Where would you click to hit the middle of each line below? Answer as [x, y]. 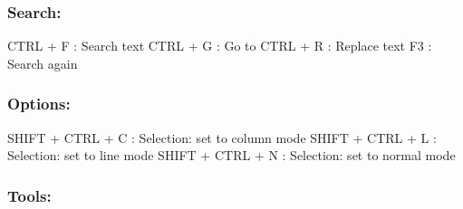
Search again [43, 63]
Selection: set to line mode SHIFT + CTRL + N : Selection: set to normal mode [231, 155]
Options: [39, 104]
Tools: [29, 195]
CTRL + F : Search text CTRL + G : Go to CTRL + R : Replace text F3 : [220, 46]
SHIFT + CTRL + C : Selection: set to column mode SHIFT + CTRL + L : [222, 137]
